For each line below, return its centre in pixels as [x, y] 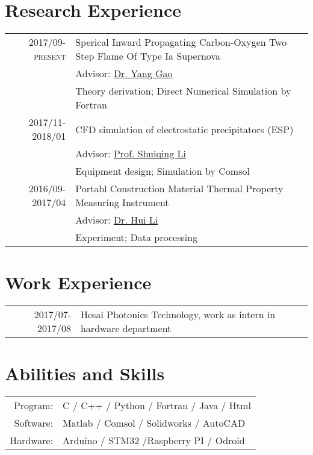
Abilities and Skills [85, 373]
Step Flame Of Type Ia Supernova [148, 56]
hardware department [126, 328]
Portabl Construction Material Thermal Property [179, 189]
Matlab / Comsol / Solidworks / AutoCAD [154, 423]
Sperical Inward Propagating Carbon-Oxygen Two [181, 42]
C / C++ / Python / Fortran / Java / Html [157, 406]
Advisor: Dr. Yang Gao [124, 74]
